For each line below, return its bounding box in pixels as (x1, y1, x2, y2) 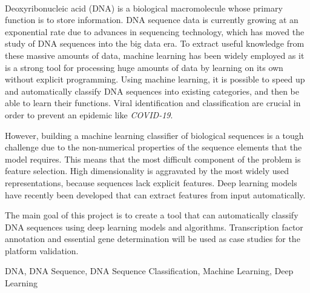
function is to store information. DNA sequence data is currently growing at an (5, 13, 298, 26)
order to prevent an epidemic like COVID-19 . (5, 108, 173, 121)
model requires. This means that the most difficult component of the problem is (5, 152, 301, 165)
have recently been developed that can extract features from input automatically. (5, 188, 306, 201)
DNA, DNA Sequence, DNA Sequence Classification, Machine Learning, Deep (5, 264, 294, 277)
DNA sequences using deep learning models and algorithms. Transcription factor (5, 220, 303, 233)
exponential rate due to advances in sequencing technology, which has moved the (5, 25, 305, 38)
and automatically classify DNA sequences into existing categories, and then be (5, 84, 300, 97)
